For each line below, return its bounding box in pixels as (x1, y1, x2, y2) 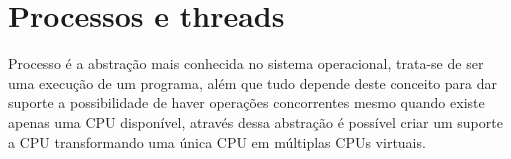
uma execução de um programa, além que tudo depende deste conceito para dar (8, 72, 498, 93)
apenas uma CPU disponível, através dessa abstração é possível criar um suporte (8, 111, 503, 132)
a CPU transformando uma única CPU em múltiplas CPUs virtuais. (8, 131, 426, 152)
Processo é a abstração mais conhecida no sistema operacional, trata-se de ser (8, 53, 484, 74)
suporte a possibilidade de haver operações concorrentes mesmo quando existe (8, 92, 485, 113)
